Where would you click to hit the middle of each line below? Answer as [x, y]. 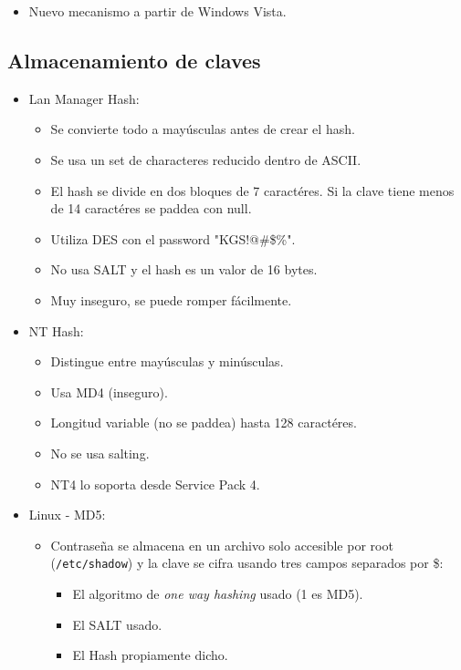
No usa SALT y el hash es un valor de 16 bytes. [184, 269]
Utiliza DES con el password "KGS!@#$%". [173, 238]
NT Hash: [56, 330]
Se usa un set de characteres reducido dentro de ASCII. [206, 159]
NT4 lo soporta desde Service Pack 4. [155, 484]
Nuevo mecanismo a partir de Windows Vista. [157, 11]
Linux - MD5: [67, 515]
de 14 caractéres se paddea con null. [151, 208]
